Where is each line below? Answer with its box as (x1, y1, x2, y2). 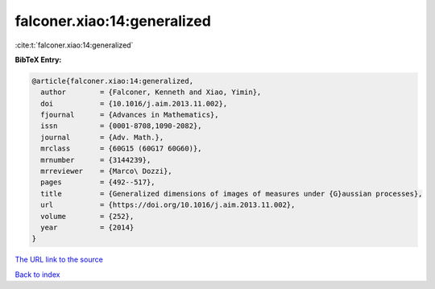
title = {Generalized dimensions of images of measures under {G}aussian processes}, (40, 189, 423, 198)
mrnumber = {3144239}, (40, 155, 151, 164)
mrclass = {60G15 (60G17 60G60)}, (40, 144, 202, 153)
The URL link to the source (14, 254, 104, 265)
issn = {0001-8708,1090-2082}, (40, 122, 202, 130)
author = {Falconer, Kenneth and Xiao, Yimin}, (40, 88, 262, 97)
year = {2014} (40, 223, 135, 232)
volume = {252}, (40, 212, 135, 221)
